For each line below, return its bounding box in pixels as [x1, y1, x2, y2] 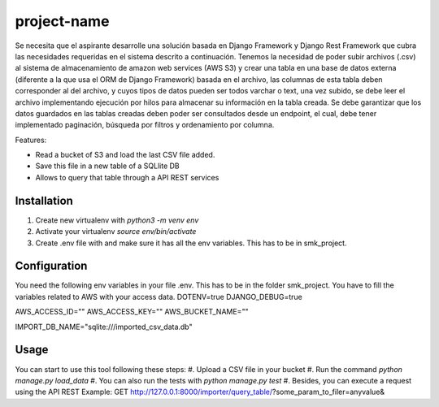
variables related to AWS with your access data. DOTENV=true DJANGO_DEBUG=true [15, 292, 302, 301]
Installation [15, 193, 73, 207]
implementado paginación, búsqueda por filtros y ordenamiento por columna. [15, 120, 275, 130]
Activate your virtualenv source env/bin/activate [35, 227, 197, 236]
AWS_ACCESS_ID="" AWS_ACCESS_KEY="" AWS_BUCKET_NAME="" [15, 307, 249, 317]
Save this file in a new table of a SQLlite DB [35, 161, 180, 171]
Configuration [15, 259, 88, 273]
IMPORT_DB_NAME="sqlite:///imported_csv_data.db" [15, 322, 193, 331]
